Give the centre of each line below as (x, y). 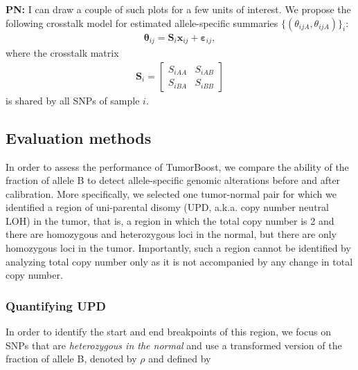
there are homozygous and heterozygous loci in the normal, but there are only (171, 234)
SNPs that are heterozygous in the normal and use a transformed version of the (174, 345)
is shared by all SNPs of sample (73, 100)
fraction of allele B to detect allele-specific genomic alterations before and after (173, 180)
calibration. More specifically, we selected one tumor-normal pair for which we (171, 193)
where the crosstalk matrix (62, 53)
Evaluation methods (79, 137)
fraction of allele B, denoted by (71, 359)
